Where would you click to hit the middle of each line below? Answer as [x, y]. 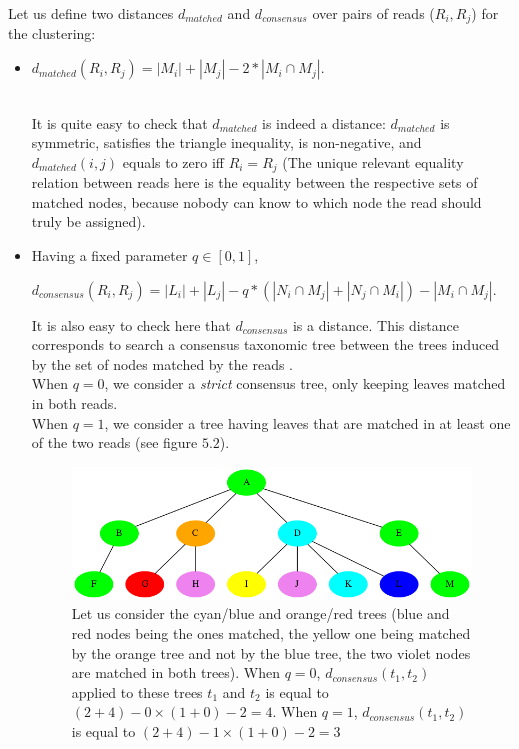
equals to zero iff [173, 161]
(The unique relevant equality [373, 161]
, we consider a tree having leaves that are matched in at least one [307, 422]
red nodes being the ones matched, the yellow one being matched [271, 633]
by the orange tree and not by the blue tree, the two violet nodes [271, 652]
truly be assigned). [88, 221]
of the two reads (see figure [114, 442]
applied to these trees [137, 691]
